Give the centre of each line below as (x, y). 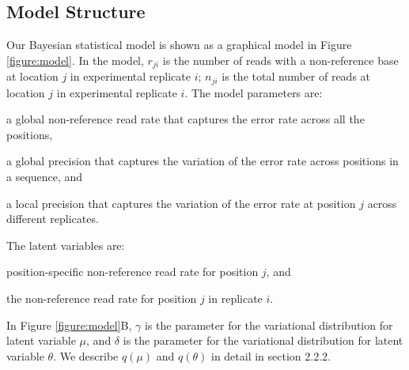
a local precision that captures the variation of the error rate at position (181, 203)
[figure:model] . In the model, (75, 60)
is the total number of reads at (296, 76)
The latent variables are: (66, 245)
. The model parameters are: (254, 92)
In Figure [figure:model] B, (69, 325)
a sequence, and (45, 177)
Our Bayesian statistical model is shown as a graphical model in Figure (179, 45)
